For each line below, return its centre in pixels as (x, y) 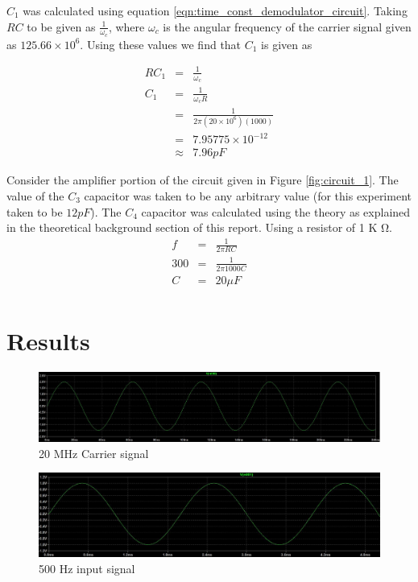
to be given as (61, 26)
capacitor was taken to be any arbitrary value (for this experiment (248, 196)
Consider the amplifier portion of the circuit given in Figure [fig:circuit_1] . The (203, 180)
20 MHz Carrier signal (94, 453)
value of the (35, 196)
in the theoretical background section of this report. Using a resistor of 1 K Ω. (199, 227)
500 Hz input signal (87, 568)
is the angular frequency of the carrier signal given (287, 26)
